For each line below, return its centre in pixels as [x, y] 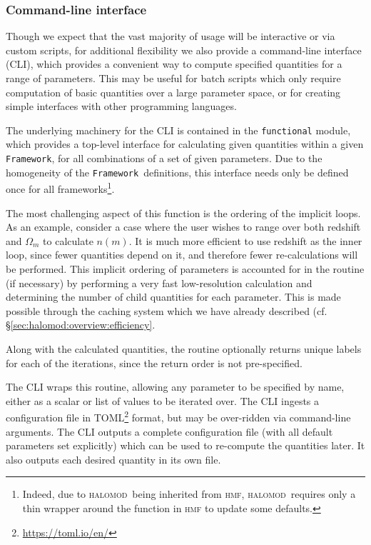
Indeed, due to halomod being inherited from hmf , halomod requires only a [189, 494]
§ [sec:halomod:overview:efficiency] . [81, 325]
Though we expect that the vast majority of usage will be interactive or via [171, 36]
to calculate [68, 240]
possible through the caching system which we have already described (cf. [167, 310]
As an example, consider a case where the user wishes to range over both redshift [183, 227]
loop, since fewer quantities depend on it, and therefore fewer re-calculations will [182, 255]
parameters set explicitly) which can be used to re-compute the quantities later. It [185, 445]
